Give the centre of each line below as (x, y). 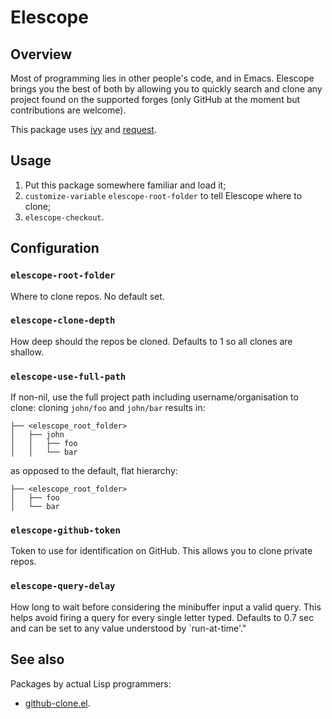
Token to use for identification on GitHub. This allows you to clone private (161, 551)
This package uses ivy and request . (83, 129)
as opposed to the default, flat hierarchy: (94, 471)
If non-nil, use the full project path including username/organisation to (154, 397)
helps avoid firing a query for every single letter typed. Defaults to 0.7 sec (162, 617)
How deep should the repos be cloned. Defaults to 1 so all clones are (151, 341)
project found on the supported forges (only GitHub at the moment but (155, 99)
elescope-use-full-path (68, 376)
